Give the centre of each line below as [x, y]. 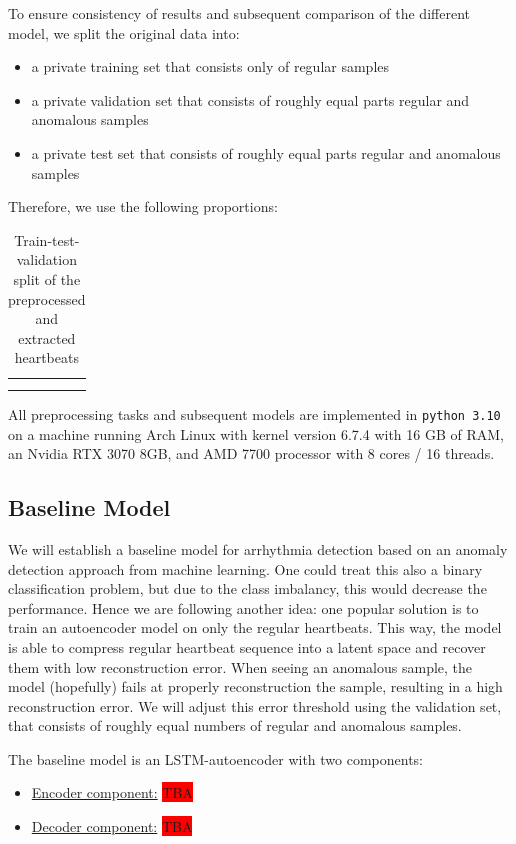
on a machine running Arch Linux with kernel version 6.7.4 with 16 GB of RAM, [256, 433]
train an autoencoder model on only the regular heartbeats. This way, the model [255, 627]
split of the [47, 278]
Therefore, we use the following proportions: [143, 206]
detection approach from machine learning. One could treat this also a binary [245, 568]
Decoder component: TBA [112, 826]
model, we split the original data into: [124, 32]
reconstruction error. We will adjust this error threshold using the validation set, [255, 705]
